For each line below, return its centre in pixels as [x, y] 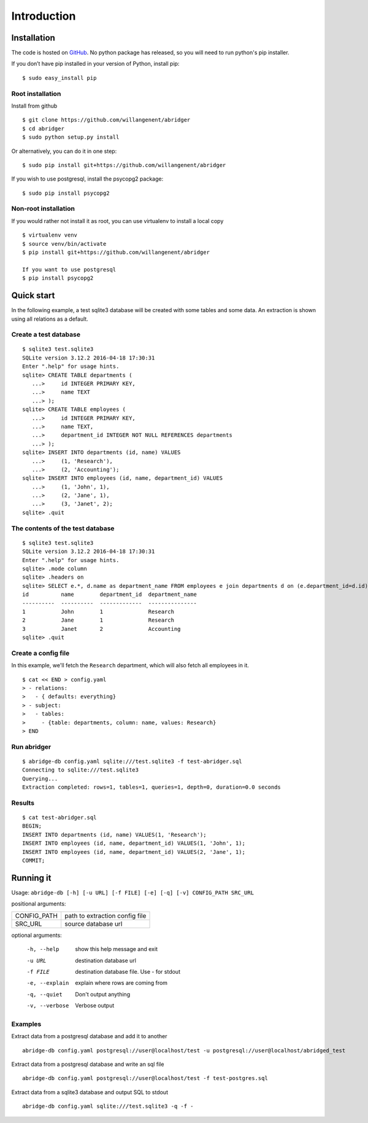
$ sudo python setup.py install [71, 137]
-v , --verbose [48, 1006]
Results [23, 803]
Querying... [40, 778]
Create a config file [40, 653]
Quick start [33, 296]
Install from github [34, 106]
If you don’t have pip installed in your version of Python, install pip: [95, 64]
